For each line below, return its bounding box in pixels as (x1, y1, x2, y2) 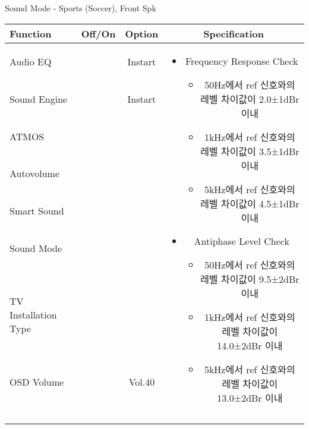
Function (10, 26, 52, 40)
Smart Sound (10, 203, 64, 217)
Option (125, 26, 159, 40)
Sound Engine (10, 92, 68, 106)
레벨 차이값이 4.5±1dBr (200, 196, 299, 210)
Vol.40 (128, 374, 155, 389)
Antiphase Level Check (194, 234, 289, 248)
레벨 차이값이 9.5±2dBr (200, 272, 299, 286)
